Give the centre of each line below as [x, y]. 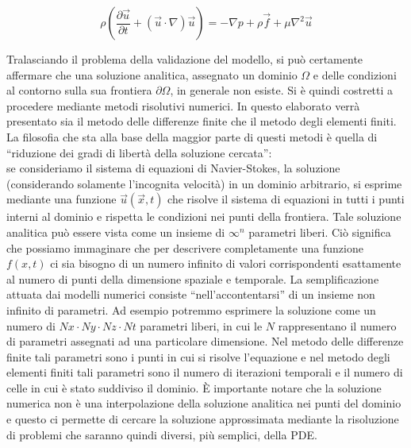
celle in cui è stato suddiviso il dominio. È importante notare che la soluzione [194, 387]
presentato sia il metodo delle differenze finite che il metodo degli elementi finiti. [202, 121]
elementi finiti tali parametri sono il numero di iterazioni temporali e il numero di [205, 372]
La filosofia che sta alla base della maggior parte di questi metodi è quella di [192, 136]
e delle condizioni [355, 74]
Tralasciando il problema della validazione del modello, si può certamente [185, 59]
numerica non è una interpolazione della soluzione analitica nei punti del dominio [204, 403]
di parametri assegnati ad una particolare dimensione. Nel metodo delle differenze [205, 341]
